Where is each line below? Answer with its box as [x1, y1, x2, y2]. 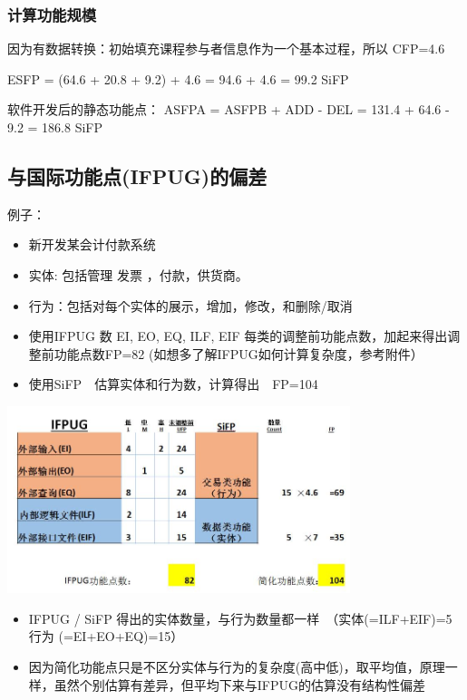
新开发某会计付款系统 [28, 235, 156, 254]
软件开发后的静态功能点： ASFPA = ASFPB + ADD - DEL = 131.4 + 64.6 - [7, 100, 450, 119]
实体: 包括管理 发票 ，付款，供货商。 [28, 265, 248, 284]
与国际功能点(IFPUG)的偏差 [7, 161, 268, 190]
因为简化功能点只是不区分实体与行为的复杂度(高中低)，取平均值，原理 [28, 657, 445, 676]
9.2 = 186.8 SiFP [7, 118, 103, 136]
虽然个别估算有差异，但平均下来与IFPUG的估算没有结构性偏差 [54, 675, 426, 694]
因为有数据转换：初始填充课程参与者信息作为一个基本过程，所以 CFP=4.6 [7, 39, 445, 58]
